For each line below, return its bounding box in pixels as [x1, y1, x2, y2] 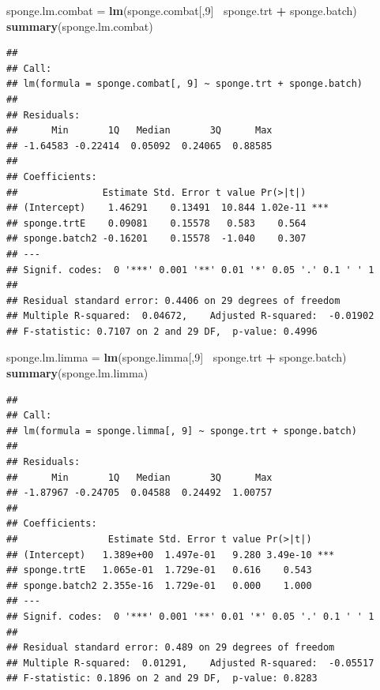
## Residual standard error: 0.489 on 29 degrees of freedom [6, 642, 335, 654]
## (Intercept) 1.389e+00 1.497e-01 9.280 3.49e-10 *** [6, 549, 335, 561]
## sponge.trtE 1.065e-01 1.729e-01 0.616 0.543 [6, 564, 312, 576]
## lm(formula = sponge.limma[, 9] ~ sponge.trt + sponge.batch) [6, 425, 357, 437]
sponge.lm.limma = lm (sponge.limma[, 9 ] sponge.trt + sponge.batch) [6, 349, 347, 366]
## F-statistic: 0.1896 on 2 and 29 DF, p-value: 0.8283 [6, 673, 318, 684]
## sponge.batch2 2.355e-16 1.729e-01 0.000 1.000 [6, 579, 312, 591]
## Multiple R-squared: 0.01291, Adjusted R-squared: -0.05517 [6, 657, 374, 669]
